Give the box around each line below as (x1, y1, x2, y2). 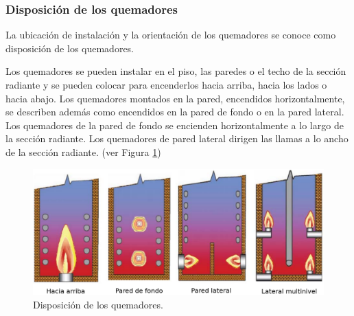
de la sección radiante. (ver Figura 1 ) (5, 144, 161, 159)
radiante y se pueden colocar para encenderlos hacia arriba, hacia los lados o (5, 78, 327, 91)
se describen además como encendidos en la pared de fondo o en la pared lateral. (5, 104, 344, 119)
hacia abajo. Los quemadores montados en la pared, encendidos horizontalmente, (5, 91, 345, 105)
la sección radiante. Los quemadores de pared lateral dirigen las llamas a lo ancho (5, 131, 349, 146)
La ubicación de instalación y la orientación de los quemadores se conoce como (5, 27, 336, 42)
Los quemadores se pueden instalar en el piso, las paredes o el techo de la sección (5, 64, 346, 78)
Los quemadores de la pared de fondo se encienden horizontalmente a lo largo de (5, 117, 344, 132)
